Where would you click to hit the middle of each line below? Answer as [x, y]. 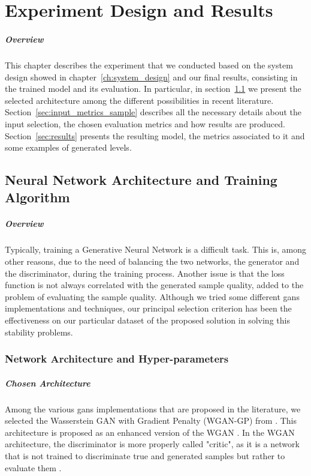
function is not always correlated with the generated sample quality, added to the [154, 285]
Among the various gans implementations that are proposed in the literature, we [153, 408]
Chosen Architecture [48, 383]
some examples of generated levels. [68, 147]
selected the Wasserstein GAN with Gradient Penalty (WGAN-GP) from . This [151, 420]
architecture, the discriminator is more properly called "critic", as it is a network [152, 444]
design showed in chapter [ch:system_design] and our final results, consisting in [151, 77]
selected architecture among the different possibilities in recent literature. [139, 100]
